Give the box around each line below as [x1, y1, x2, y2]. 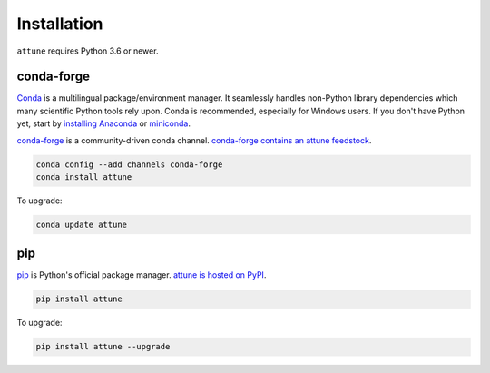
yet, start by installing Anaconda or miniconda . [16, 118, 191, 129]
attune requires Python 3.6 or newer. [16, 45, 159, 56]
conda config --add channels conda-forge [35, 159, 223, 170]
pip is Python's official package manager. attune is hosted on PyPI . [16, 270, 267, 280]
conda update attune [35, 219, 127, 230]
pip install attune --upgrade [35, 341, 171, 352]
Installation [16, 14, 103, 34]
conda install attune [35, 172, 132, 182]
